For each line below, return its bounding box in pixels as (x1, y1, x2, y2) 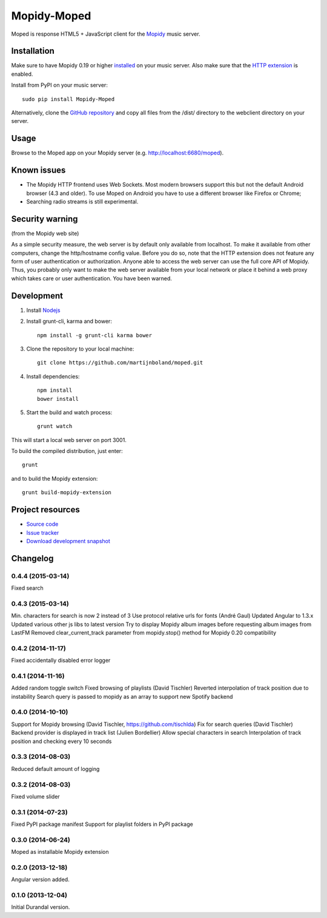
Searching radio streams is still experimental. (26, 198, 139, 205)
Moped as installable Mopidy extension (11, 848, 109, 856)
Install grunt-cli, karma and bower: (26, 318, 112, 325)
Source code (26, 521, 59, 528)
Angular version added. (11, 876, 70, 883)
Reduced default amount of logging (11, 765, 100, 772)
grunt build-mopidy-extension (22, 489, 112, 496)
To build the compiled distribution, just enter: (11, 447, 124, 455)
